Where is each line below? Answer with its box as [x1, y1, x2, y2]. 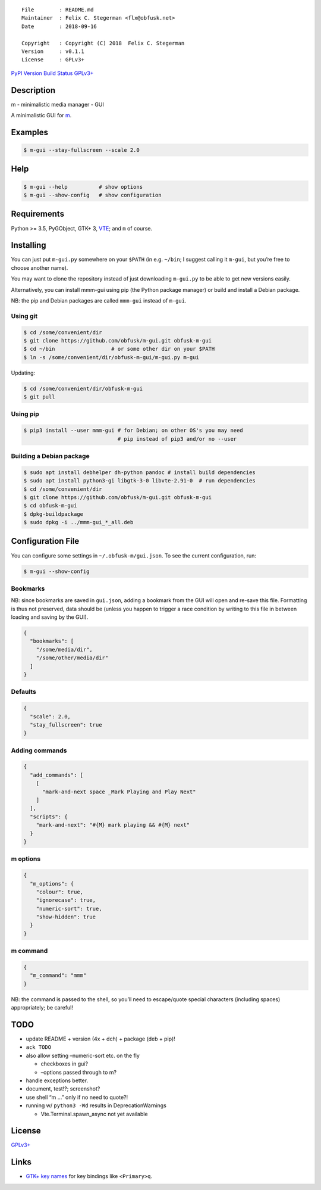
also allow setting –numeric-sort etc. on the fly [26, 1052, 140, 1059]
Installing [11, 240, 47, 250]
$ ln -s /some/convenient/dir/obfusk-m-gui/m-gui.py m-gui [23, 354, 199, 360]
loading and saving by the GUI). [11, 613, 89, 621]
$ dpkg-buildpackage [23, 510, 83, 518]
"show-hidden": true [36, 914, 96, 920]
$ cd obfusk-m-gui [23, 502, 77, 509]
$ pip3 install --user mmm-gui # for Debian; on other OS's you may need [23, 427, 243, 434]
